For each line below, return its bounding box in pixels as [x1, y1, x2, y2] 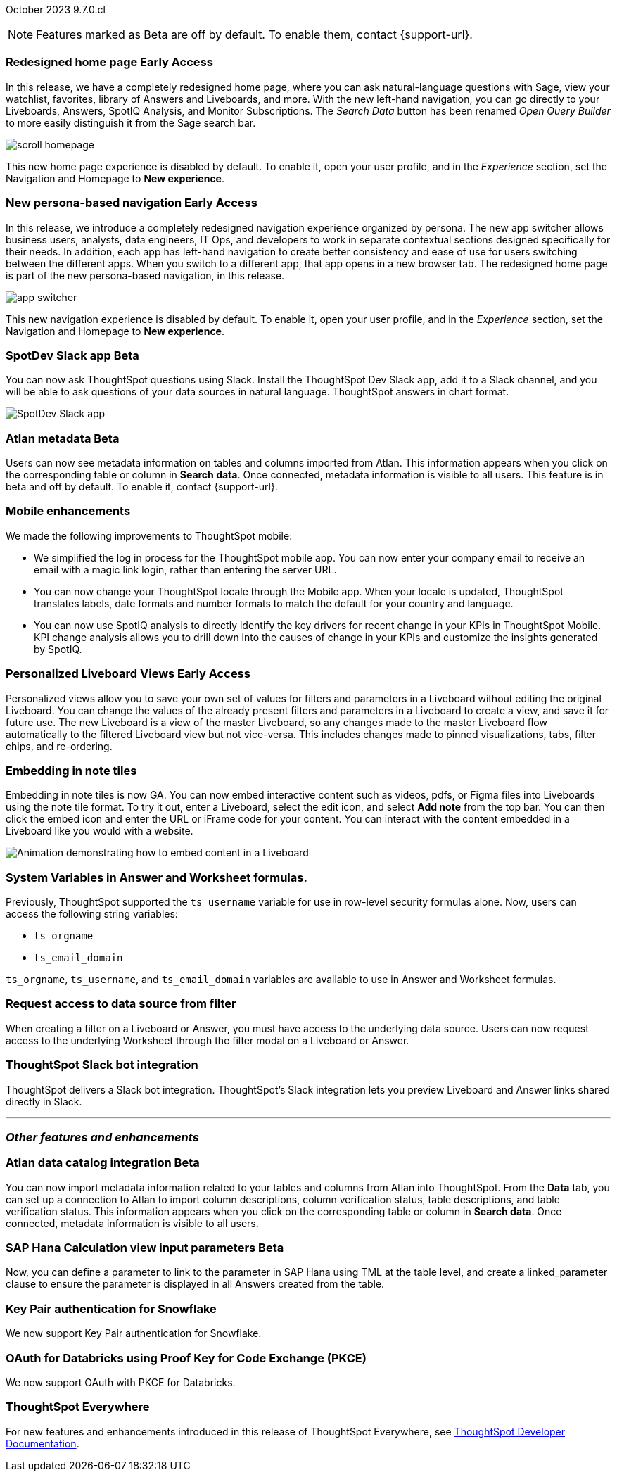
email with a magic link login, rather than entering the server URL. [34, 563, 337, 576]
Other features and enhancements [6, 1129, 199, 1144]
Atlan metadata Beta [6, 431, 120, 445]
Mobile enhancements [6, 504, 131, 519]
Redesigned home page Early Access [6, 55, 213, 70]
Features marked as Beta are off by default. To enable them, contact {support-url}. [36, 27, 473, 42]
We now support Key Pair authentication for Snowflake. [6, 1327, 262, 1340]
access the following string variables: [6, 908, 178, 920]
